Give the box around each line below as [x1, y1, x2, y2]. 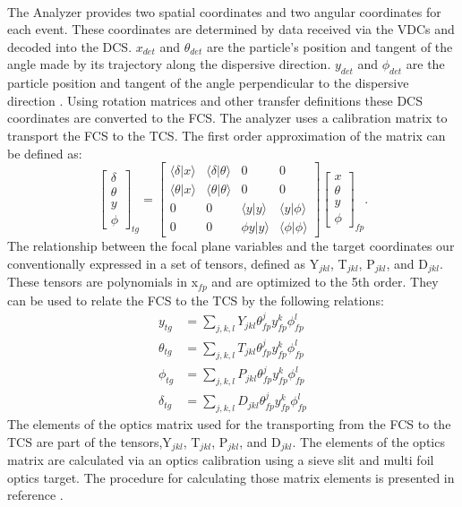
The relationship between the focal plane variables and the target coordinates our [7, 236, 455, 255]
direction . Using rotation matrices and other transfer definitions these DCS [7, 90, 423, 109]
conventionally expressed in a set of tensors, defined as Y [7, 253, 320, 272]
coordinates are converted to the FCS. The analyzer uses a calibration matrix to [7, 108, 448, 127]
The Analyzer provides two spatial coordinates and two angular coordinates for [7, 2, 441, 21]
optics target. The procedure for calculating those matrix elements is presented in [7, 468, 455, 486]
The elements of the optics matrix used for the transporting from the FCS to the [7, 414, 451, 433]
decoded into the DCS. [7, 37, 133, 56]
